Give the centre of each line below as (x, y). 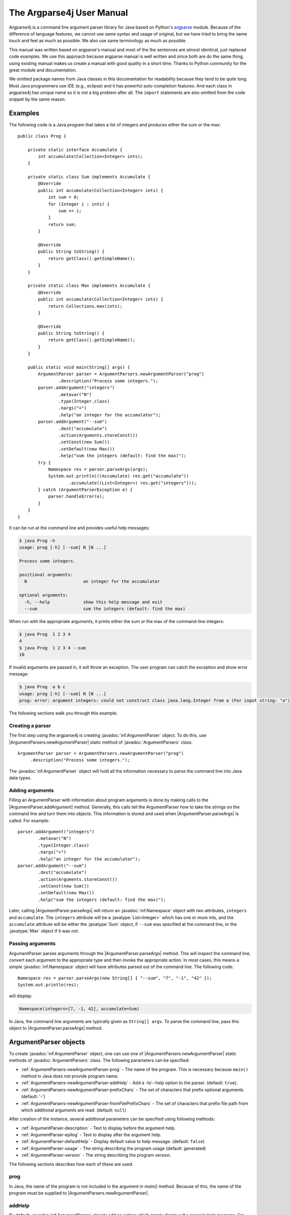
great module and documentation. (43, 70)
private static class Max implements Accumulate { (89, 286)
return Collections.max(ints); (85, 306)
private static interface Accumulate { (75, 150)
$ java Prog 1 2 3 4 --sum (52, 648)
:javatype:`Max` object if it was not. (44, 931)
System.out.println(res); (48, 985)
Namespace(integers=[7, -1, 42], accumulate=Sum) (79, 1009)
